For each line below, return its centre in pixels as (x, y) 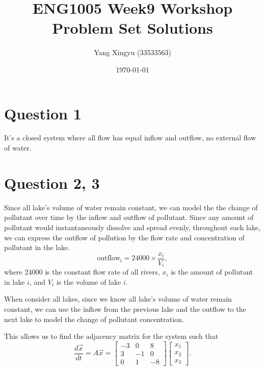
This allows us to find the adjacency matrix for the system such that (111, 336)
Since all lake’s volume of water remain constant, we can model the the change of (131, 207)
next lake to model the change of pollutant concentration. (94, 319)
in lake (15, 281)
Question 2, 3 (52, 182)
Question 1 (43, 113)
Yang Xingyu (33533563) (133, 52)
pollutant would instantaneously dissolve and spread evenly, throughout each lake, (132, 227)
